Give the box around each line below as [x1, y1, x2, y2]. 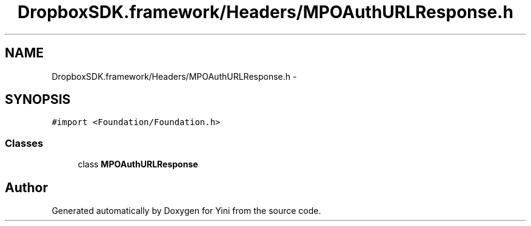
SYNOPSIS [5, 92, 71, 108]
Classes [5, 137, 44, 149]
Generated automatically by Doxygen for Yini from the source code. [52, 205, 321, 216]
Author [5, 179, 48, 195]
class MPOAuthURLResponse [78, 159, 198, 170]
